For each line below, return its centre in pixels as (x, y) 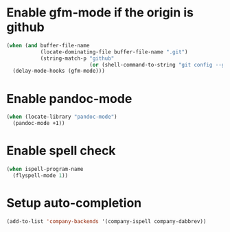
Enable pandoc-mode (69, 98)
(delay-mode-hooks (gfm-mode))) (59, 71)
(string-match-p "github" (77, 58)
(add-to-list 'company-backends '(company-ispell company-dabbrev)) (106, 221)
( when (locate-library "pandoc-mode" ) (62, 117)
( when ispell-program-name (45, 169)
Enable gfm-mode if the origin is (100, 13)
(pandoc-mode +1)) (39, 124)
